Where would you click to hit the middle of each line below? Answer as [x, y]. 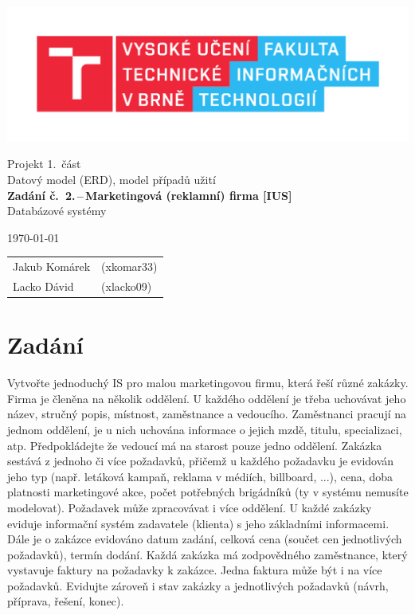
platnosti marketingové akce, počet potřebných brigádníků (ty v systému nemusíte [208, 492]
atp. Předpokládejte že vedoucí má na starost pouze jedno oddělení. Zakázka [195, 445]
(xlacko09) [127, 286]
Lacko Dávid [43, 286]
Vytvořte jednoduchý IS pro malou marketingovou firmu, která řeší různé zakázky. [208, 383]
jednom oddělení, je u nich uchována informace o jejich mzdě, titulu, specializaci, [205, 429]
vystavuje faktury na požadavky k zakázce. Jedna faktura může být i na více [195, 570]
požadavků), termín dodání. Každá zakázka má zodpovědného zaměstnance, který [207, 554]
